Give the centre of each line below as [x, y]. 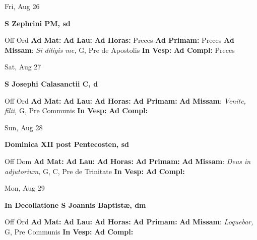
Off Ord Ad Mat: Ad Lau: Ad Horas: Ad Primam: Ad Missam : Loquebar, [129, 222]
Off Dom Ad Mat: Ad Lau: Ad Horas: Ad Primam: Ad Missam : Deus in [128, 161]
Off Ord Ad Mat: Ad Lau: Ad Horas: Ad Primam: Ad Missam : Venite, [125, 100]
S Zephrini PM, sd [38, 23]
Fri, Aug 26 [22, 6]
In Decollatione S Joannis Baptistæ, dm [75, 205]
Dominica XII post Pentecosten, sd [67, 144]
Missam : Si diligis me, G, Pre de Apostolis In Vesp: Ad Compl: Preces [120, 50]
